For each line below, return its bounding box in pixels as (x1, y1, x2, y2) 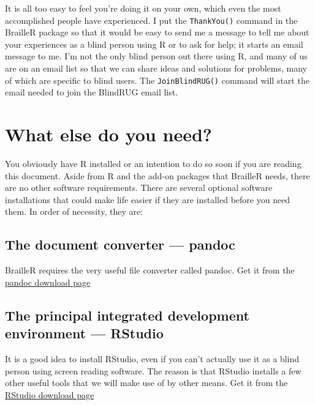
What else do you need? (5, 122, 212, 147)
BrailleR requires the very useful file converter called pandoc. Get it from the (5, 264, 295, 277)
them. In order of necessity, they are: (5, 205, 143, 218)
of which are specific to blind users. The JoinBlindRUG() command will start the (5, 73, 309, 86)
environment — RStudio (5, 324, 164, 343)
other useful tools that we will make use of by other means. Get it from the (5, 376, 288, 389)
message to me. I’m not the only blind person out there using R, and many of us (5, 50, 308, 62)
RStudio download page (5, 388, 94, 401)
